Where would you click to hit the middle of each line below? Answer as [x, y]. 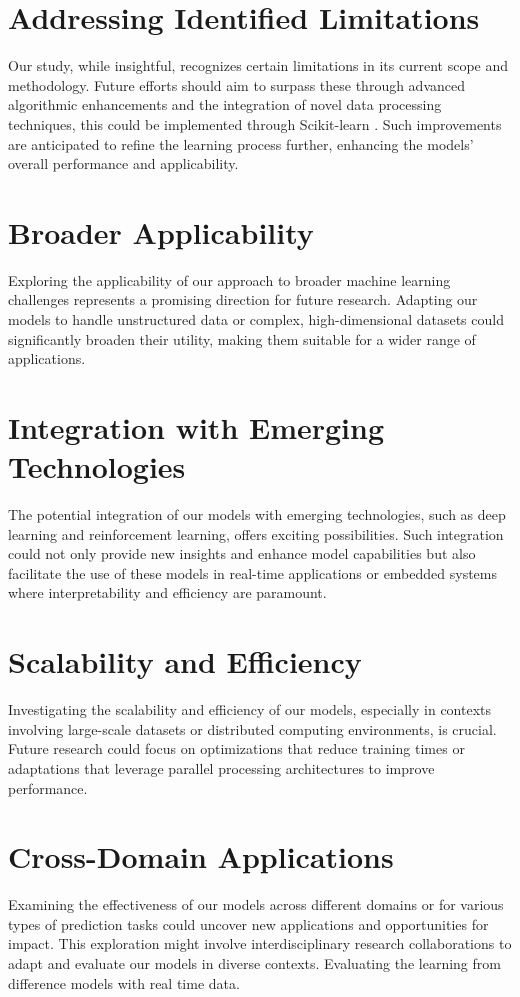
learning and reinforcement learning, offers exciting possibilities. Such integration [256, 533]
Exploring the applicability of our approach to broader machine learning [229, 279]
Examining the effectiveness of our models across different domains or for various [256, 904]
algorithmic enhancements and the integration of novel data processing [225, 104]
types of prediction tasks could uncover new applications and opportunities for [248, 923]
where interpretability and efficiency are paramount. [167, 592]
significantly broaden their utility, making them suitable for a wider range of [242, 338]
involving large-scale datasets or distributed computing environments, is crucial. [252, 728]
